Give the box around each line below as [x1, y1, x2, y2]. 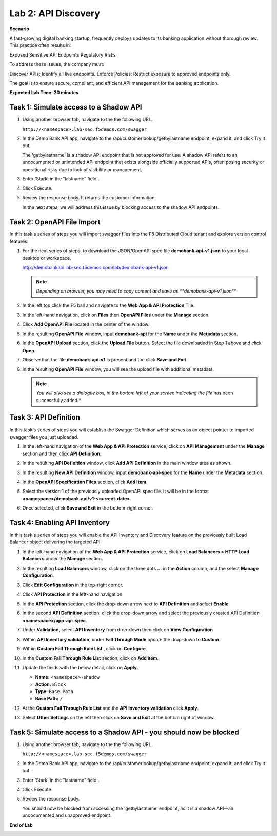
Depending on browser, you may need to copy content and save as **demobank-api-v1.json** [36, 288, 236, 294]
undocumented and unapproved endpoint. [22, 812, 112, 819]
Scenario [9, 26, 29, 32]
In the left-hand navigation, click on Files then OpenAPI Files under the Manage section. [22, 312, 210, 318]
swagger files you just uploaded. [9, 433, 79, 440]
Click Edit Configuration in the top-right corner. [22, 581, 124, 588]
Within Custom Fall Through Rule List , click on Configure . [22, 646, 147, 652]
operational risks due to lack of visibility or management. [22, 166, 142, 172]
